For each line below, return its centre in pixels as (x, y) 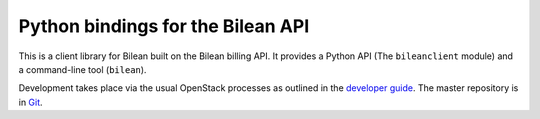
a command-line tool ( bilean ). (82, 69)
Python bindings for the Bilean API (164, 26)
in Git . (31, 102)
